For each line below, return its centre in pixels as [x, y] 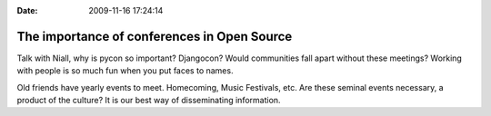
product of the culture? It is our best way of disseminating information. [149, 101]
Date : [27, 10]
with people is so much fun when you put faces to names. [125, 71]
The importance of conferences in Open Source [155, 36]
